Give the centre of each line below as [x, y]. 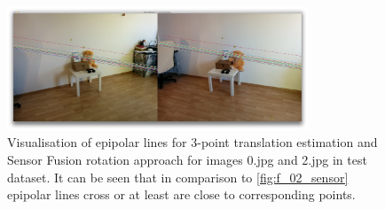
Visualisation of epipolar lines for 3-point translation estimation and [192, 142]
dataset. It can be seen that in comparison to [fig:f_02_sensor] [178, 177]
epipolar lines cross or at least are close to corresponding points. [181, 194]
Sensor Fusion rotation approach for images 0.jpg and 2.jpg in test [187, 159]
